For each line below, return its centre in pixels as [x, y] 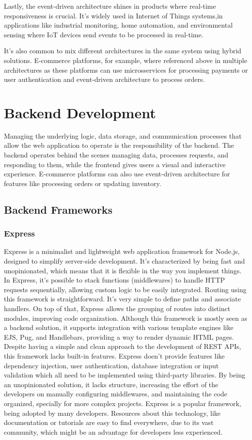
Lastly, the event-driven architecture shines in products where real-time [110, 6]
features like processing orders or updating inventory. [83, 183]
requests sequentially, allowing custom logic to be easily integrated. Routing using [125, 289]
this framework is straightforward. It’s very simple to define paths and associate [122, 299]
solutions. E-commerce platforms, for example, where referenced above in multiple [126, 60]
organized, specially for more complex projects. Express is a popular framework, [123, 403]
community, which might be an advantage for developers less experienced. [113, 432]
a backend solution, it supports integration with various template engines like [119, 327]
